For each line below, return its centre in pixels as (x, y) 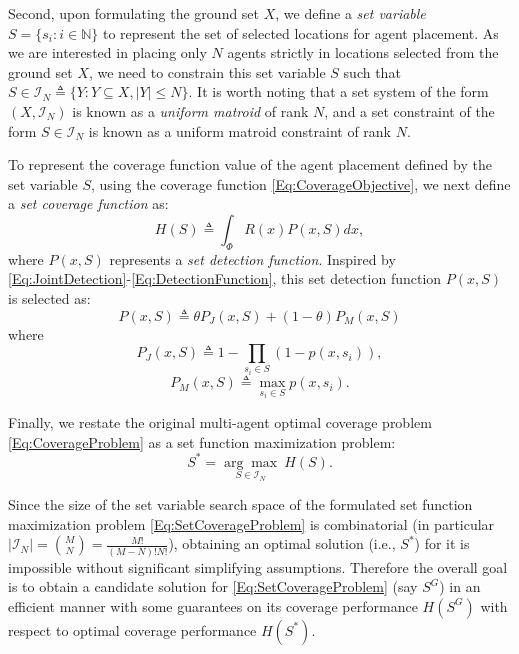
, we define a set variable (350, 13)
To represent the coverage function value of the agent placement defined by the (250, 164)
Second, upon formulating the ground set (134, 13)
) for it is (442, 543)
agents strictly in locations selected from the (363, 52)
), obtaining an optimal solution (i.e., (282, 543)
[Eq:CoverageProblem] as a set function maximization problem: (202, 441)
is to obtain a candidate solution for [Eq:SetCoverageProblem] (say (213, 586)
